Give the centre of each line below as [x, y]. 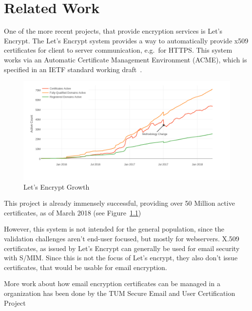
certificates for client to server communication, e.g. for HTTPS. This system [118, 50]
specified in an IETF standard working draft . [73, 69]
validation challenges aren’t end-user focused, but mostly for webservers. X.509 [122, 239]
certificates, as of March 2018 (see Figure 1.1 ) [73, 212]
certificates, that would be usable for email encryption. [86, 267]
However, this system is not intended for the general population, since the [114, 229]
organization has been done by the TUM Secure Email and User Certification [120, 293]
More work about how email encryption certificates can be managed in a [112, 283]
